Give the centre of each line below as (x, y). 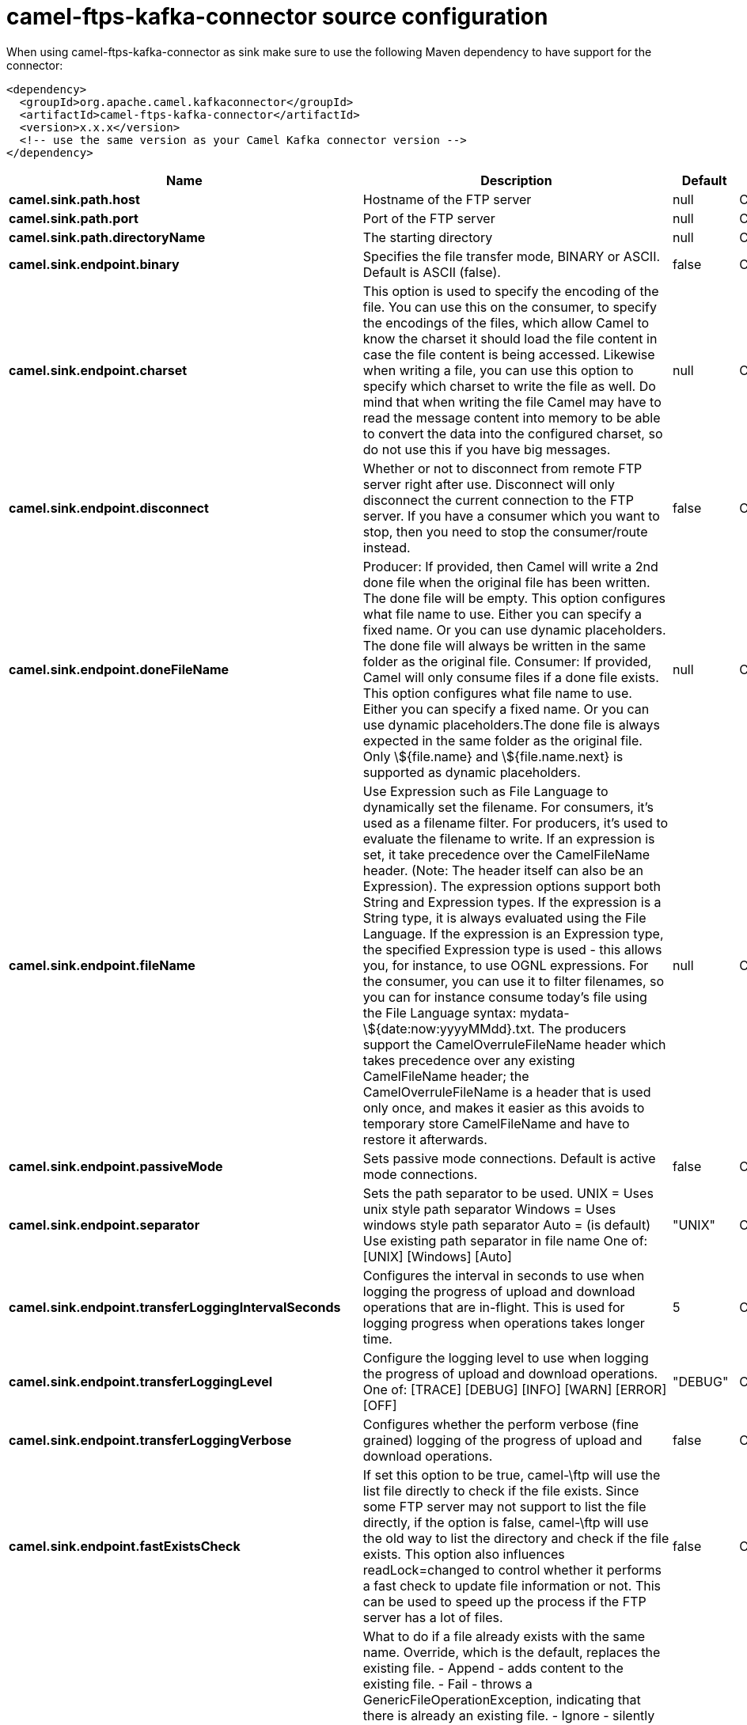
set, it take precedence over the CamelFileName (506, 854)
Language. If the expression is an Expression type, (513, 933)
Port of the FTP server (429, 218)
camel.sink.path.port (74, 218)
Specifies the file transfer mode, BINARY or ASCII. (512, 256)
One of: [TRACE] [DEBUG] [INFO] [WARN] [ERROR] (515, 1389)
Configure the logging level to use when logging (506, 1357)
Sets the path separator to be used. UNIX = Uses (508, 1193)
